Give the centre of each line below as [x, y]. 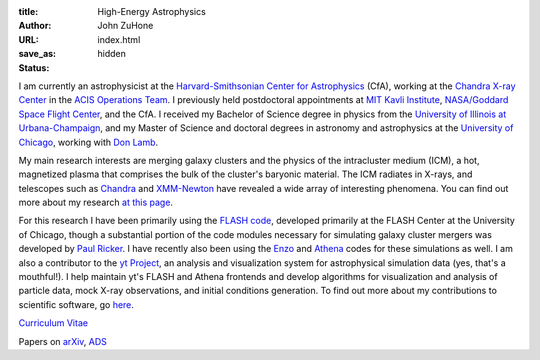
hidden [112, 54]
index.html [119, 39]
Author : [35, 26]
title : [28, 11]
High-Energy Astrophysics [152, 11]
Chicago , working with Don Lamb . [88, 142]
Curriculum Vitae [53, 323]
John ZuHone [125, 26]
